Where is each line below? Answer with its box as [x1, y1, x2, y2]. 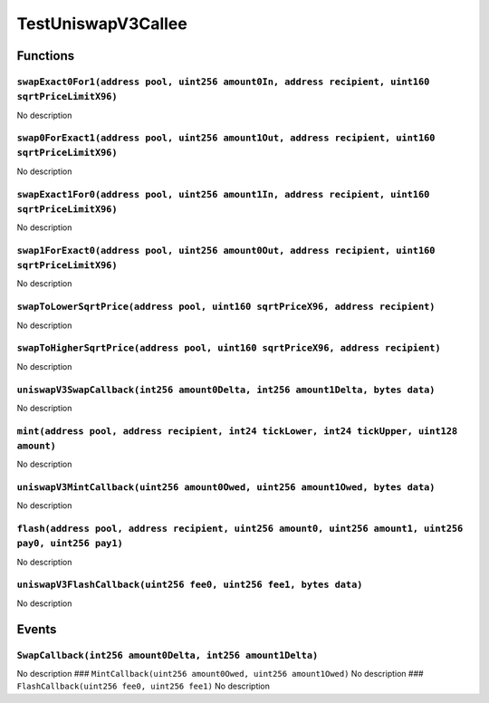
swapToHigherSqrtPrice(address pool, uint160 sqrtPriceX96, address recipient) [16, 342, 441, 354]
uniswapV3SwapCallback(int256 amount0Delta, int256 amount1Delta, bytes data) [16, 383, 436, 396]
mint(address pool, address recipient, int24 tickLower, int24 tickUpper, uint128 [16, 425, 458, 437]
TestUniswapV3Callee [16, 14, 187, 34]
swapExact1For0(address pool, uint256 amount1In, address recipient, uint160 [16, 188, 430, 200]
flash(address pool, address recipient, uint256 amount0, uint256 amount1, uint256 [16, 523, 464, 534]
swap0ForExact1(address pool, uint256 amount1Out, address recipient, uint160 [16, 132, 436, 144]
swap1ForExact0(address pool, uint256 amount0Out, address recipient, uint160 [16, 245, 436, 256]
